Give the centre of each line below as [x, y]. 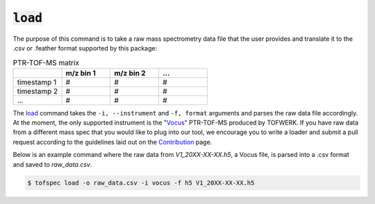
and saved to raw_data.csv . [52, 164]
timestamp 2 [37, 91]
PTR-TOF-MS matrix [46, 62]
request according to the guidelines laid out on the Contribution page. [112, 142]
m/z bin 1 [81, 73]
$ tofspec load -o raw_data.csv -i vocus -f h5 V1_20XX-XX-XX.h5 [141, 183]
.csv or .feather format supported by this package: [85, 48]
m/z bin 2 [130, 73]
